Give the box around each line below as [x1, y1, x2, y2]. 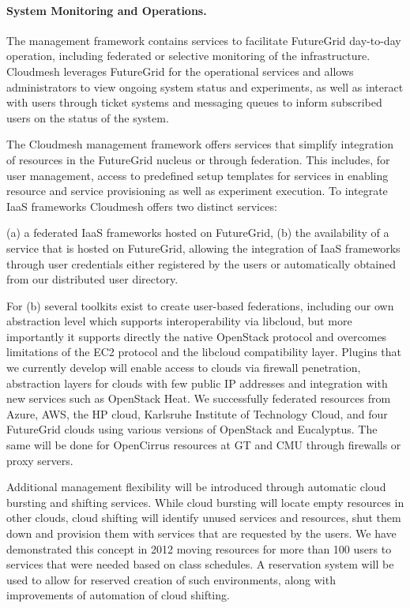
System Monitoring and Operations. [6, 2, 207, 18]
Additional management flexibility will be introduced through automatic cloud [6, 479, 386, 495]
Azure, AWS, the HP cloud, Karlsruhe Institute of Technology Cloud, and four [6, 405, 388, 422]
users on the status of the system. [6, 109, 169, 126]
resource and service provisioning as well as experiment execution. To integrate [6, 182, 388, 199]
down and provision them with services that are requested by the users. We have [6, 525, 397, 542]
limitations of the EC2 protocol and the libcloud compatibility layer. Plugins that [6, 343, 402, 360]
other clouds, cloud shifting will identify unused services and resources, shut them [6, 509, 401, 526]
